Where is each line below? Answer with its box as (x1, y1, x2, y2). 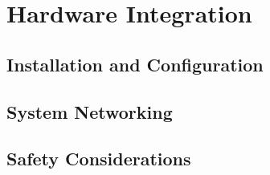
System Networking (6, 99, 173, 124)
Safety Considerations (6, 146, 191, 171)
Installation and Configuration (6, 51, 264, 76)
